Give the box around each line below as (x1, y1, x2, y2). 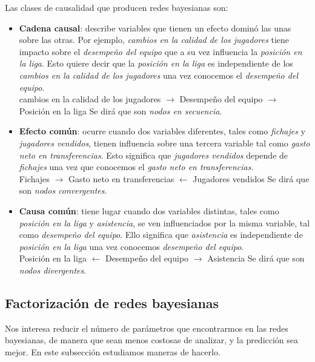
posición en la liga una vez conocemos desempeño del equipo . (19, 240, 244, 252)
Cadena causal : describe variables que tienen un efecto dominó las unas (19, 21, 291, 34)
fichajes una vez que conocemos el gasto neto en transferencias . (19, 160, 254, 173)
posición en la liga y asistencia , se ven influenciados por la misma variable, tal (19, 216, 310, 229)
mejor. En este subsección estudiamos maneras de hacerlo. (5, 345, 220, 358)
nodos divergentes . (19, 263, 87, 276)
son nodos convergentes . (19, 184, 107, 197)
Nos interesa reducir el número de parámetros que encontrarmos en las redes (5, 321, 288, 334)
